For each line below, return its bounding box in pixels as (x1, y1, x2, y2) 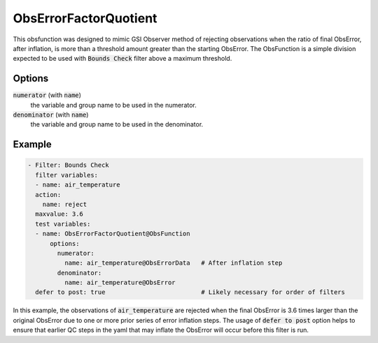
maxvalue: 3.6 (35, 210, 84, 218)
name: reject (42, 200, 87, 208)
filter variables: (35, 171, 98, 179)
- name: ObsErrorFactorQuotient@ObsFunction (35, 230, 190, 238)
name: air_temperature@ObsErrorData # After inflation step (64, 259, 283, 267)
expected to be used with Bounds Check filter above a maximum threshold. (13, 54, 232, 63)
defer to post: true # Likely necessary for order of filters (35, 289, 346, 296)
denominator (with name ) (13, 110, 89, 119)
